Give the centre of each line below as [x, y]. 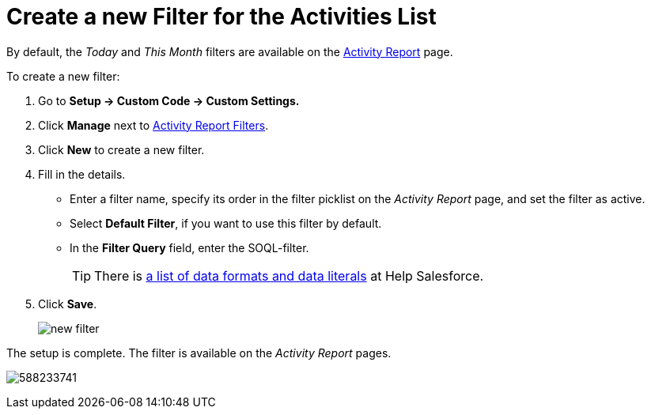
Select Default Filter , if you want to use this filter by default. [226, 223]
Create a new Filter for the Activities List [221, 17]
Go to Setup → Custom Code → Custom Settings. [169, 100]
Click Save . [68, 304]
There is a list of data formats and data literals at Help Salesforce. [289, 275]
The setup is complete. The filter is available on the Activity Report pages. [199, 353]
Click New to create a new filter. [121, 149]
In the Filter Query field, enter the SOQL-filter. [189, 247]
